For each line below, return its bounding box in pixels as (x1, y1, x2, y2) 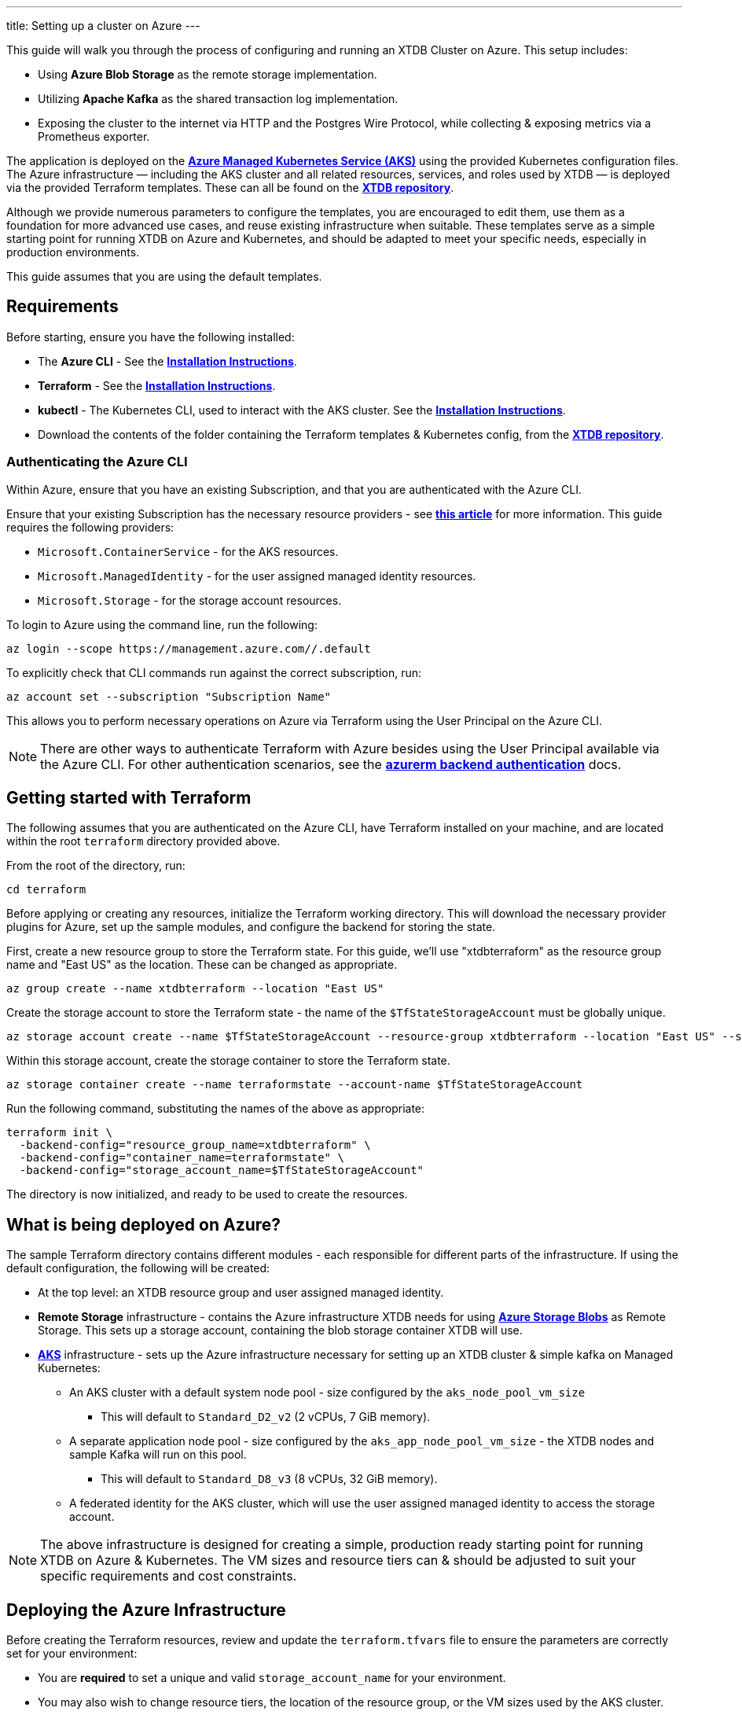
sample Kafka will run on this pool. (69, 1448, 247, 1462)
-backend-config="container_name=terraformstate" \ (19, 1151, 344, 1165)
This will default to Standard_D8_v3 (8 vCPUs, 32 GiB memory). (101, 1472, 438, 1486)
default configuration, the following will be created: (6, 1261, 270, 1275)
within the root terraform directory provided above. (6, 834, 281, 848)
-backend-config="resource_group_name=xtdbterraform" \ (19, 1139, 371, 1152)
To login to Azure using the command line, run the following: (6, 617, 318, 631)
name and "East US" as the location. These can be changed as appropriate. (6, 958, 398, 972)
